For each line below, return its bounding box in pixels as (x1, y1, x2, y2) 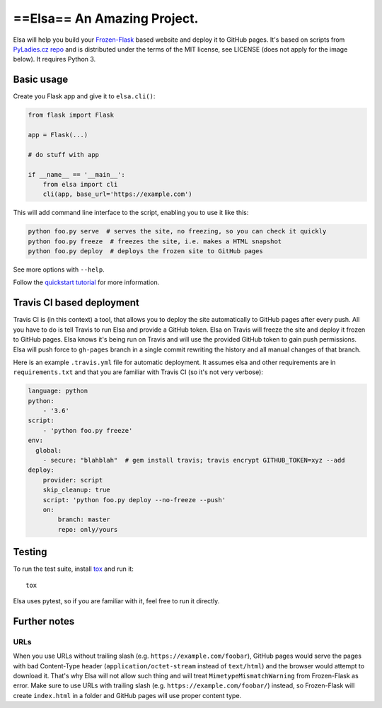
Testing (13, 546, 47, 558)
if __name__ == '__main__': (28, 170, 125, 178)
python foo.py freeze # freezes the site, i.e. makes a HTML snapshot (28, 237, 282, 245)
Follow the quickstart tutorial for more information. (13, 278, 160, 286)
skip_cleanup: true (42, 486, 111, 494)
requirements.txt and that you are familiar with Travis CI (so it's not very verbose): (13, 368, 263, 376)
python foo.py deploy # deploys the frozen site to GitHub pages (28, 248, 263, 255)
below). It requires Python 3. (13, 55, 96, 64)
